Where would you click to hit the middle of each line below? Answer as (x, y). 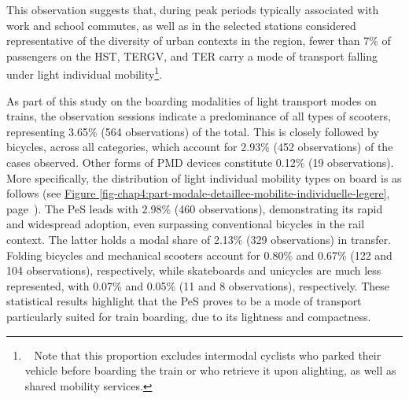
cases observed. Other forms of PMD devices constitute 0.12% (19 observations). (200, 162)
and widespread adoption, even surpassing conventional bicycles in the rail (186, 224)
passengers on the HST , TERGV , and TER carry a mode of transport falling (192, 55)
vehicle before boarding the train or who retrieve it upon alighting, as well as (210, 370)
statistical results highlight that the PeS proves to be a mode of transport (184, 301)
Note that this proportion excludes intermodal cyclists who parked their (208, 355)
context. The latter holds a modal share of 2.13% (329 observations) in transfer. (199, 239)
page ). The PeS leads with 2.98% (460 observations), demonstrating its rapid (195, 208)
